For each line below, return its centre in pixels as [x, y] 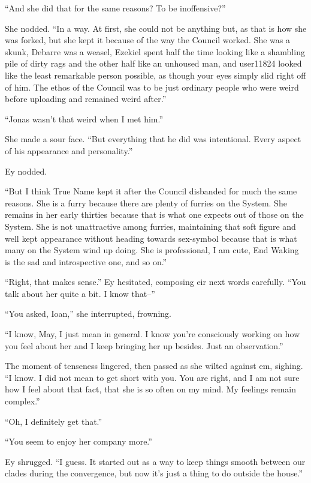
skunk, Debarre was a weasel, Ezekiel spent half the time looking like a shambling [155, 51]
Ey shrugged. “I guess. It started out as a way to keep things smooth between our [155, 461]
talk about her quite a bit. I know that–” [80, 293]
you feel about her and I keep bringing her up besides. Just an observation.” [144, 345]
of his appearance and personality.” [69, 150]
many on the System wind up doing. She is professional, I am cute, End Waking [152, 250]
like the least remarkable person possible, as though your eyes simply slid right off [155, 75]
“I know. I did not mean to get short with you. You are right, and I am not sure [152, 377]
